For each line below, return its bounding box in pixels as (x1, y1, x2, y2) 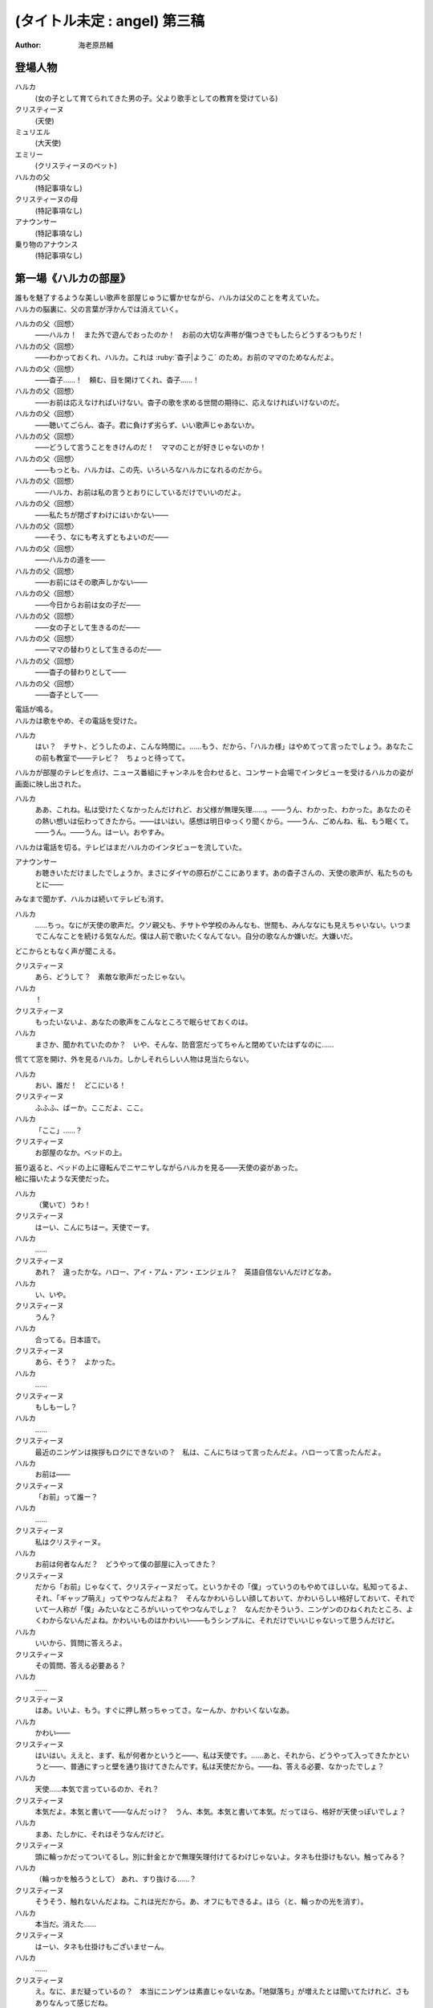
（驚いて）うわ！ (34, 1199, 91, 1209)
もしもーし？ (34, 1402, 78, 1411)
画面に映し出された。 (14, 779, 86, 789)
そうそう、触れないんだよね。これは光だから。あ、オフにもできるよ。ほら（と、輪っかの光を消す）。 (34, 1896, 368, 1907)
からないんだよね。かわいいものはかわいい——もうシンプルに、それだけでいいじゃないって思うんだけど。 (48, 1615, 399, 1626)
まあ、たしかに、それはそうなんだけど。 (34, 1829, 168, 1839)
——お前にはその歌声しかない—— (34, 577, 148, 586)
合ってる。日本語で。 (34, 1334, 105, 1345)
